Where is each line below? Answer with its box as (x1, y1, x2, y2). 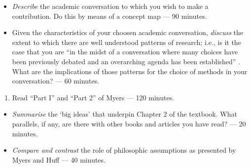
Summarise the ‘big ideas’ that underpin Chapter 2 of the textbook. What (12, 109, 237, 119)
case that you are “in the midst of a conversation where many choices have (12, 46, 238, 57)
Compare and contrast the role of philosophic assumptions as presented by (12, 145, 236, 155)
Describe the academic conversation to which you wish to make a (12, 1, 209, 11)
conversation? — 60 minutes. (12, 76, 100, 86)
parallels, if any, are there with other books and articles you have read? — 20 (12, 118, 246, 128)
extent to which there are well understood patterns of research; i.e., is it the (12, 37, 241, 47)
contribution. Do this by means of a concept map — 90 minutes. (12, 10, 207, 21)
